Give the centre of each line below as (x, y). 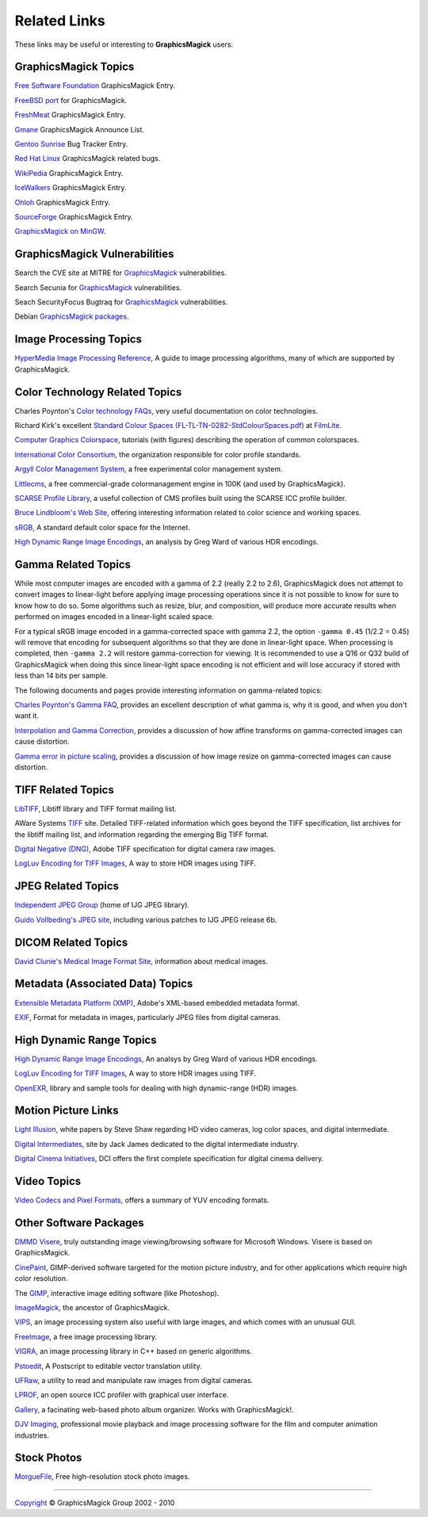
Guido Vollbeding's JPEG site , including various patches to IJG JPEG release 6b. (146, 919)
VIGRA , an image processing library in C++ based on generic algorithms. (134, 1351)
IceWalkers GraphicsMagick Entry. (71, 188)
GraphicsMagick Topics (75, 67)
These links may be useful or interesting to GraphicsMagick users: (124, 44)
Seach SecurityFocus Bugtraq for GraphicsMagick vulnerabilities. (121, 302)
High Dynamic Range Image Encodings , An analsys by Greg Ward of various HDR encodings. (166, 1059)
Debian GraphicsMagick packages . (72, 316)
